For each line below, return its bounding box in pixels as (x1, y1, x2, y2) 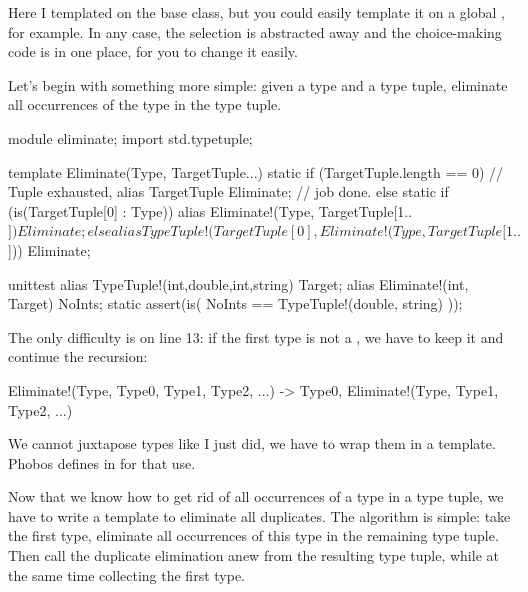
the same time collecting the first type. (8, 564, 245, 585)
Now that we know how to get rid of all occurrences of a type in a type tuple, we (8, 486, 504, 507)
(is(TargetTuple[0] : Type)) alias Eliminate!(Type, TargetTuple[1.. (8, 200, 413, 221)
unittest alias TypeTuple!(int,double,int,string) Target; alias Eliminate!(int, (8, 273, 469, 294)
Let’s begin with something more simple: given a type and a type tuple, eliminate (8, 74, 508, 95)
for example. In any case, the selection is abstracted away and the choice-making (8, 21, 502, 42)
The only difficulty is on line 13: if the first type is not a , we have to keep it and (8, 326, 504, 347)
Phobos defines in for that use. (8, 452, 196, 473)
